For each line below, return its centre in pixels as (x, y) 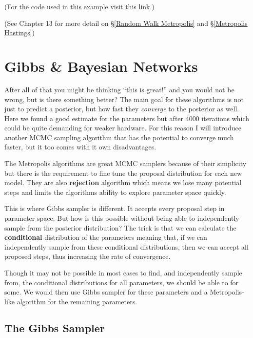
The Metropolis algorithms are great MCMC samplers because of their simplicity (126, 163)
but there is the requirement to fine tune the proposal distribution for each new (123, 173)
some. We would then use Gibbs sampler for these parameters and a (106, 292)
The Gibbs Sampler (55, 327)
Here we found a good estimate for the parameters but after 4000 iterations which (127, 118)
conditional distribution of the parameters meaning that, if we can (106, 237)
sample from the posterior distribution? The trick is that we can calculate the (120, 227)
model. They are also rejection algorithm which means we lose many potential (123, 182)
